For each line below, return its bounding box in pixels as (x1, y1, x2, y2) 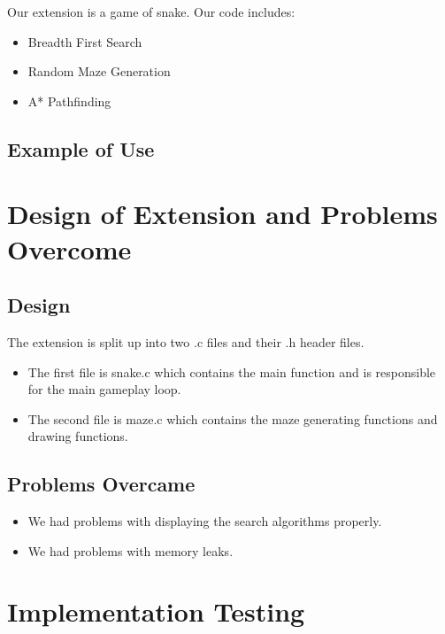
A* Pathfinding (27, 91, 111, 110)
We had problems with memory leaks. (27, 541, 234, 560)
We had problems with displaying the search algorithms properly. (27, 512, 382, 530)
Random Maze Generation (27, 62, 171, 81)
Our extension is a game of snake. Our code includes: (7, 3, 295, 20)
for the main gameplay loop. (27, 380, 181, 398)
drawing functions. (27, 427, 128, 445)
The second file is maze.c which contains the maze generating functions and (27, 409, 438, 428)
